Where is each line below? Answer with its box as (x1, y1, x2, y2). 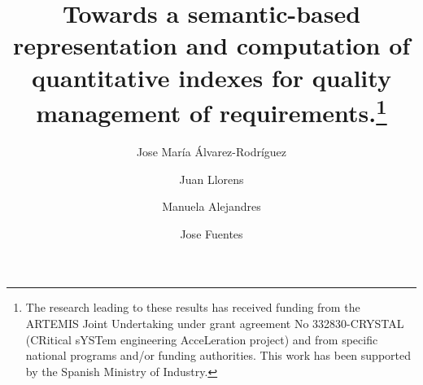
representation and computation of (12, 28, 411, 62)
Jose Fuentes (180, 225, 243, 242)
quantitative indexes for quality (32, 60, 391, 94)
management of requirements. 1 (36, 92, 387, 129)
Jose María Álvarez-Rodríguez (136, 143, 287, 160)
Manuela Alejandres (162, 198, 261, 215)
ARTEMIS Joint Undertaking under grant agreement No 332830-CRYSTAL (25, 314, 404, 331)
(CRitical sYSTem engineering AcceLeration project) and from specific (25, 330, 378, 348)
